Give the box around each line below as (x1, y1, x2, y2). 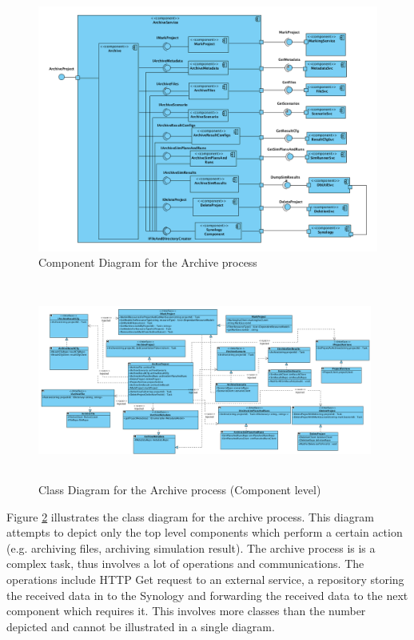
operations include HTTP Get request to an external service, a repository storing (6, 570, 404, 587)
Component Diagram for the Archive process (38, 254, 257, 271)
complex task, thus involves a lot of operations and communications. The (6, 555, 364, 572)
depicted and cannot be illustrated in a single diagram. (6, 618, 275, 634)
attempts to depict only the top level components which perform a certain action (6, 524, 403, 541)
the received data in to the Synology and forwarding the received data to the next (6, 586, 408, 603)
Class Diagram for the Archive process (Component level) (38, 481, 321, 498)
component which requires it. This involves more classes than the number (6, 602, 366, 619)
